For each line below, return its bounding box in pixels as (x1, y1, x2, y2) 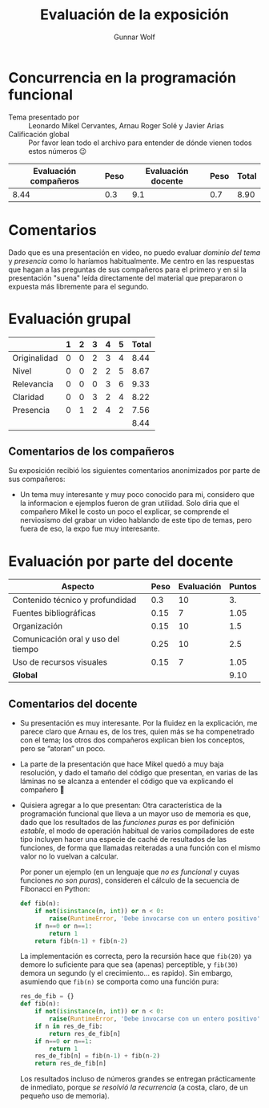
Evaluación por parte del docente (8, 552, 234, 570)
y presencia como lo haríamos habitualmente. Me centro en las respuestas (8, 256, 255, 265)
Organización (12, 621, 62, 632)
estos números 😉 (28, 146, 87, 156)
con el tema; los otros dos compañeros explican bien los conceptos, (19, 735, 246, 745)
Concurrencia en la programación (8, 68, 236, 87)
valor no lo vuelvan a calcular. (19, 851, 118, 861)
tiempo (12, 644, 38, 655)
